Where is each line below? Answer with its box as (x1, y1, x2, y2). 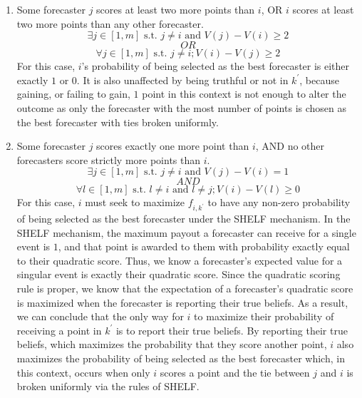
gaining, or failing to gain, (16, 86, 130, 101)
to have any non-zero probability (207, 195, 351, 210)
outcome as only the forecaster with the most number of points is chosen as (16, 100, 347, 115)
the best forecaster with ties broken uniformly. (16, 114, 219, 129)
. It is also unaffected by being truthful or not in (76, 72, 289, 87)
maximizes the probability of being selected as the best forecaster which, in (16, 351, 345, 366)
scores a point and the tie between (160, 364, 310, 379)
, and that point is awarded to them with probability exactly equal (58, 239, 350, 254)
